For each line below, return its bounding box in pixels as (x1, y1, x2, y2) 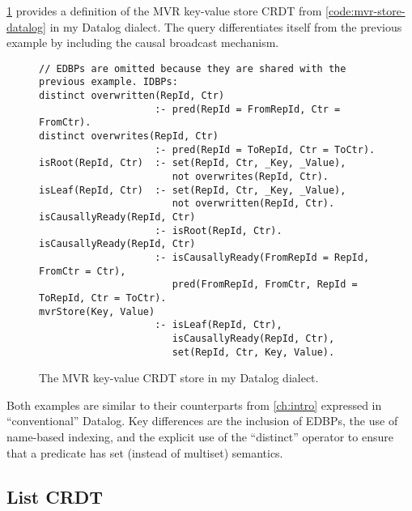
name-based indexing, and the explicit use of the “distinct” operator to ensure (6, 428, 393, 445)
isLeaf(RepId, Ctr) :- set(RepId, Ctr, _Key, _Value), (39, 184, 346, 196)
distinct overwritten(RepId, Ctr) (39, 90, 225, 102)
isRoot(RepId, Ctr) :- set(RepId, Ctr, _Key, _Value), (39, 157, 346, 169)
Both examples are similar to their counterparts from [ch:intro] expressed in (6, 396, 382, 413)
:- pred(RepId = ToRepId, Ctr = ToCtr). (155, 143, 376, 155)
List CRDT (6, 483, 104, 509)
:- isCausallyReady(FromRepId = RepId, (155, 251, 370, 263)
